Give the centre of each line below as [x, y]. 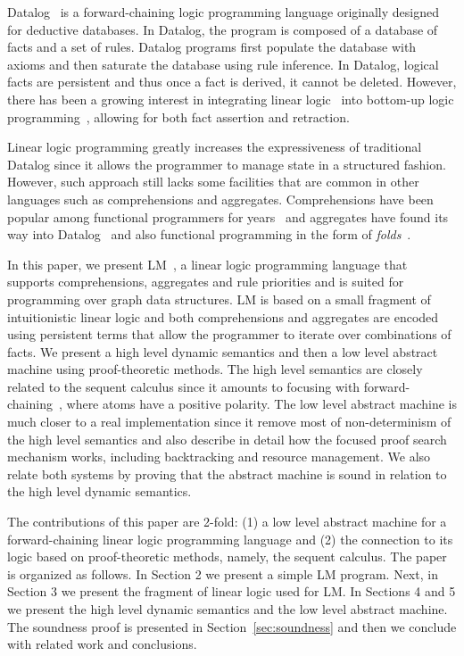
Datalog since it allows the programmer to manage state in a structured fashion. [227, 164]
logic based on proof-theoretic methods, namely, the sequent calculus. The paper [227, 556]
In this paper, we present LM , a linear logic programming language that [207, 264]
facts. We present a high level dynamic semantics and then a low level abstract [223, 351]
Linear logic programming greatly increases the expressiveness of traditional [215, 147]
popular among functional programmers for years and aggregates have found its [228, 216]
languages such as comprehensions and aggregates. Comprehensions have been [220, 199]
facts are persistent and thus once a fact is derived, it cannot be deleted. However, [232, 82]
